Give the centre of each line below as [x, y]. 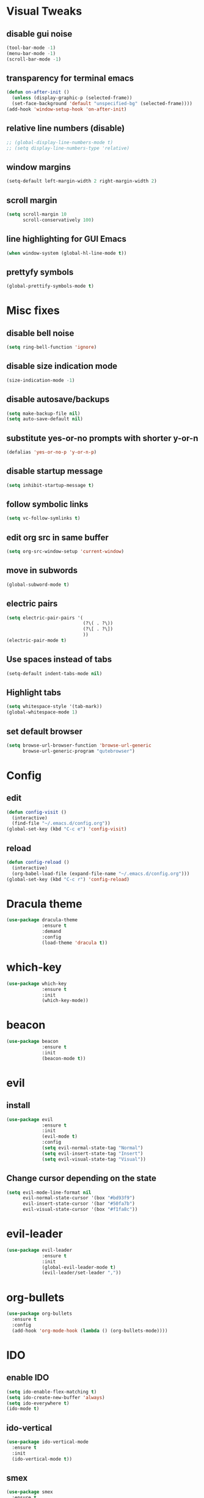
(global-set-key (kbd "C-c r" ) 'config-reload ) [68, 879]
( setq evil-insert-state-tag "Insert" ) [93, 1153]
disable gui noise [39, 34]
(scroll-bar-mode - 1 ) [34, 59]
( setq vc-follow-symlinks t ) [43, 518]
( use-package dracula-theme [42, 920]
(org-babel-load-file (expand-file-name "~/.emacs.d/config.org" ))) [101, 874]
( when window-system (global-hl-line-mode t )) [67, 253]
